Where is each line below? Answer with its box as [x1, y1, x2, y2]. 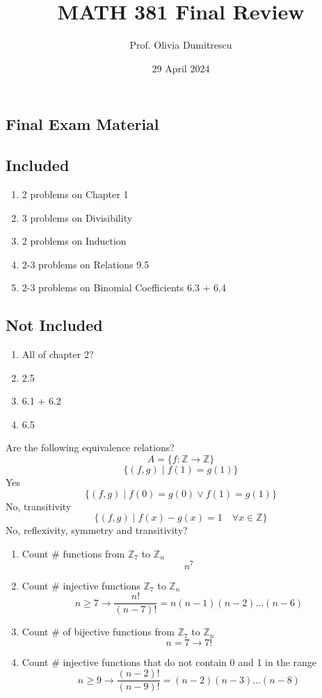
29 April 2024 [152, 60, 210, 75]
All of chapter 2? [22, 347, 94, 362]
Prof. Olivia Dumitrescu [129, 38, 232, 52]
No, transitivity [6, 498, 72, 513]
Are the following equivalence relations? [6, 440, 175, 455]
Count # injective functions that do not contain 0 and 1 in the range [22, 654, 317, 669]
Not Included [6, 314, 103, 336]
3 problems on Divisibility [22, 210, 133, 225]
